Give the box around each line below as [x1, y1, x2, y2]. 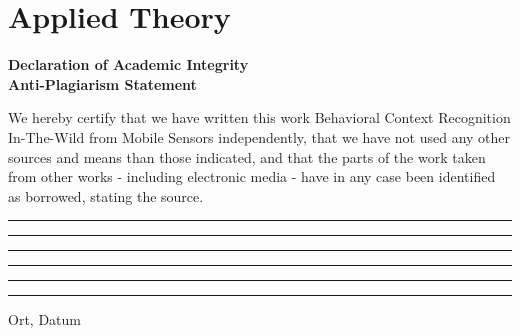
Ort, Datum [8, 309, 81, 330]
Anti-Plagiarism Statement [8, 73, 197, 94]
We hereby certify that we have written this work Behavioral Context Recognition [8, 107, 511, 128]
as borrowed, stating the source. [8, 185, 204, 206]
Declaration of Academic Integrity [8, 54, 249, 75]
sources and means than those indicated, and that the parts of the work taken [8, 146, 486, 167]
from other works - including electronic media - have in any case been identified [8, 166, 496, 187]
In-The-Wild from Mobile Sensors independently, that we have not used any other [8, 126, 511, 147]
